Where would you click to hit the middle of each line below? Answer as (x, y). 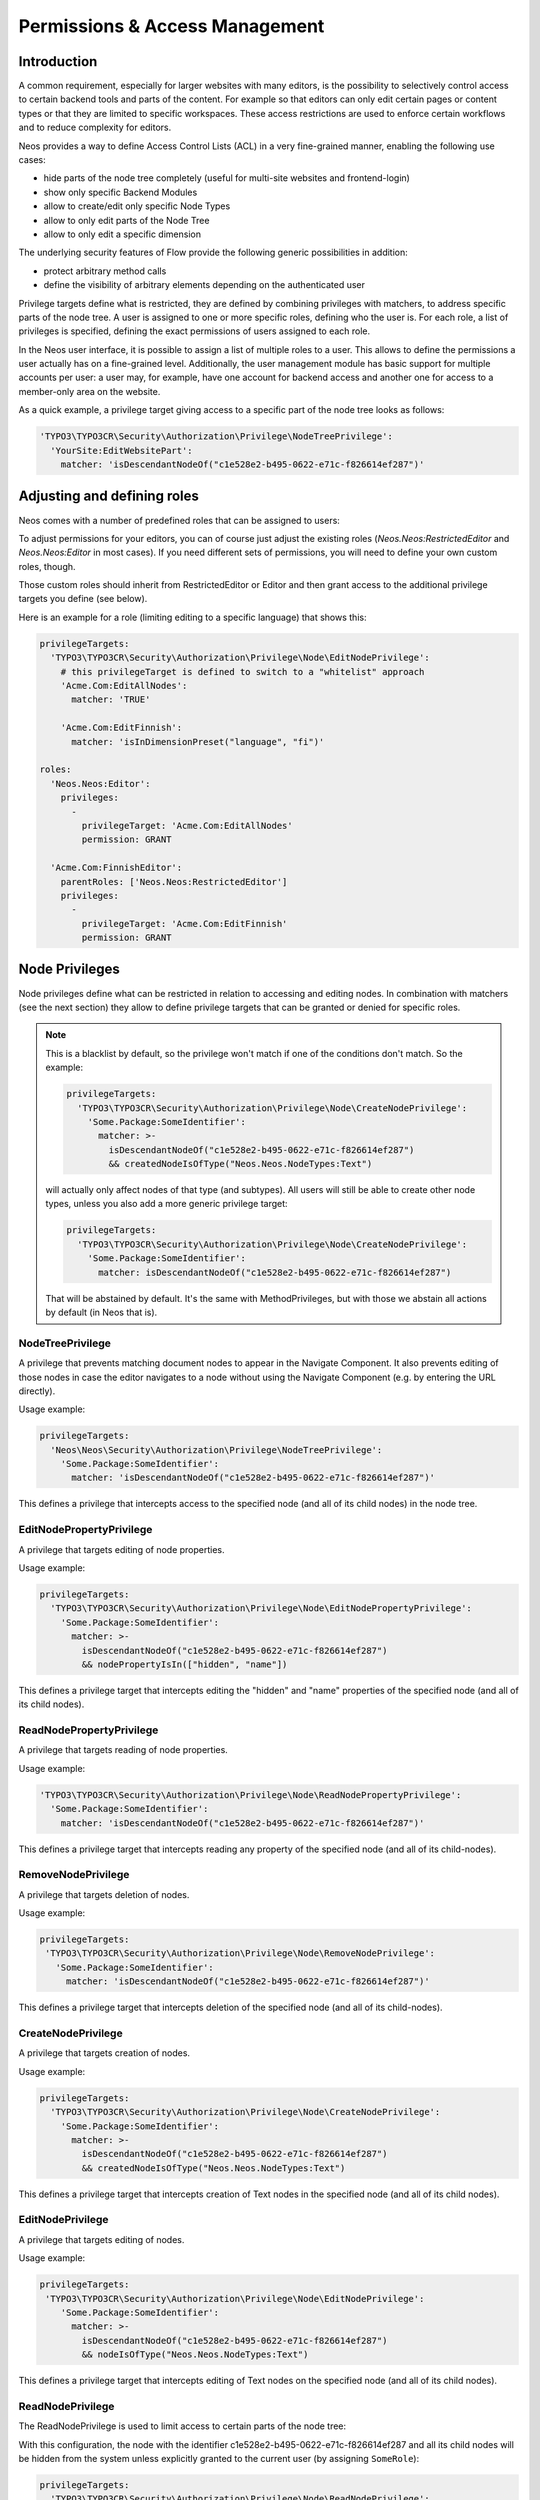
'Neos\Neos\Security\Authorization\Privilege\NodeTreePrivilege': (216, 1449)
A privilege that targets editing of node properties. (121, 1549)
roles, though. (47, 566)
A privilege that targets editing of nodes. (101, 2239)
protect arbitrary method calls (105, 271)
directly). (37, 1391)
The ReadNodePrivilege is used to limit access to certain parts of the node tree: (182, 2426)
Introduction (58, 61)
